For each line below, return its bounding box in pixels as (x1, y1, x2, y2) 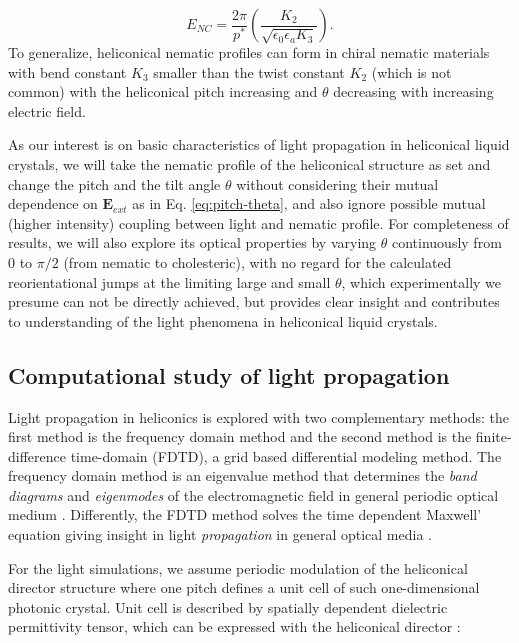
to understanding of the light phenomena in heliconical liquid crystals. (8, 310, 438, 331)
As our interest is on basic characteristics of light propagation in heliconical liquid (8, 134, 510, 155)
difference (8, 445, 66, 466)
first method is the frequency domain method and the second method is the (8, 426, 472, 447)
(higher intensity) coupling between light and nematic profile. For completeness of (8, 212, 509, 233)
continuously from (391, 232, 502, 253)
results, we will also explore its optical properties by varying (8, 232, 377, 253)
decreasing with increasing (333, 81, 494, 102)
